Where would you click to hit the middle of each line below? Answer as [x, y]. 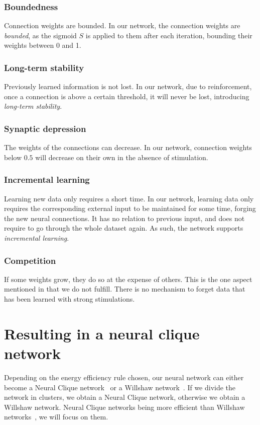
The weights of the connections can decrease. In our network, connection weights [128, 147]
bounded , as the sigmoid [40, 35]
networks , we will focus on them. [56, 417]
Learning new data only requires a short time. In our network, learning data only [129, 198]
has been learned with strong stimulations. [70, 299]
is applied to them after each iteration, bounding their [169, 35]
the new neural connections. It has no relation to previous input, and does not [124, 218]
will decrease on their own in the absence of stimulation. [122, 157]
